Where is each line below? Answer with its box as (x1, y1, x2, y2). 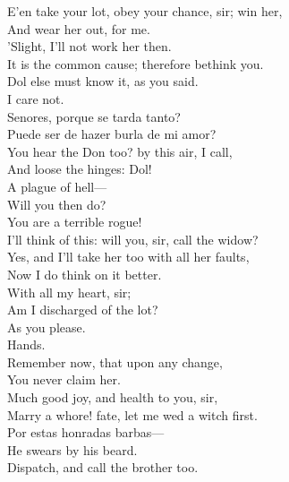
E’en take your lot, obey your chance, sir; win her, (7, 2, 283, 20)
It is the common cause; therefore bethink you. (7, 54, 264, 73)
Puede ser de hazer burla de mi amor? (7, 125, 217, 143)
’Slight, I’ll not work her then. (7, 37, 172, 56)
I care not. (7, 89, 64, 108)
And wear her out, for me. (7, 19, 150, 38)
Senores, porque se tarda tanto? (7, 107, 181, 125)
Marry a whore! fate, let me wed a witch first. (7, 405, 258, 424)
